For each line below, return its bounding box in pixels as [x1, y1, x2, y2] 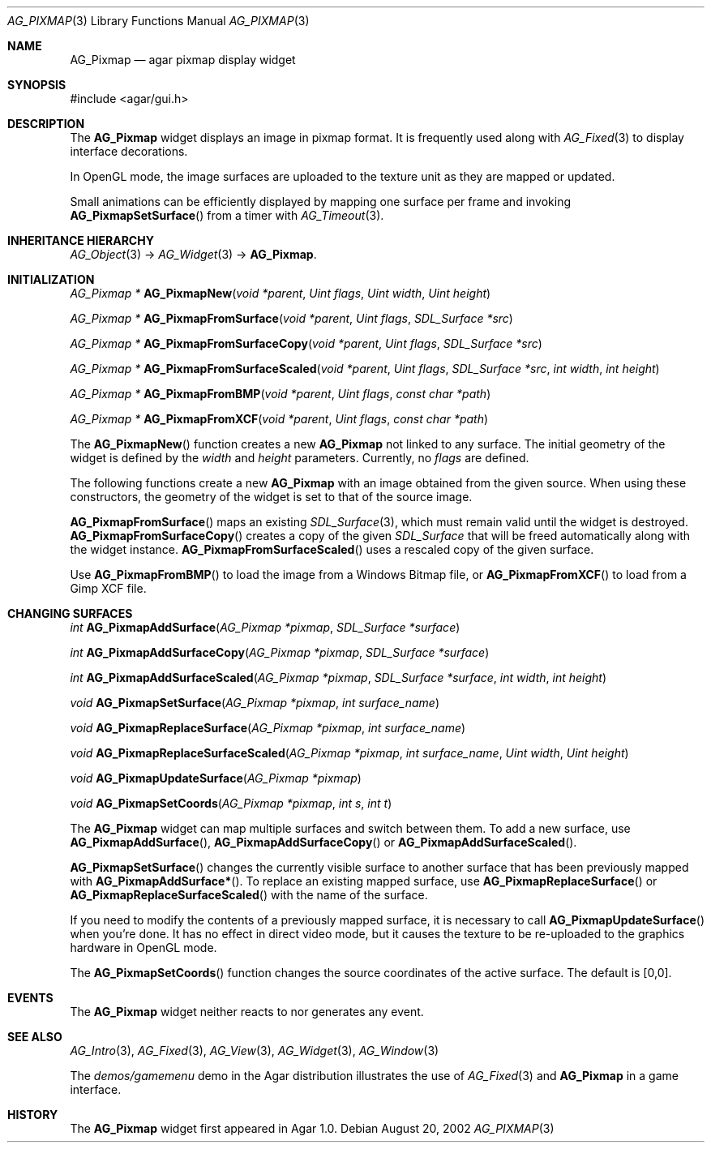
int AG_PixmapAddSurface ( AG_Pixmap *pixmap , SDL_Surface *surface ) [70, 620, 460, 634]
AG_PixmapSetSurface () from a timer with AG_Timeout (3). [70, 208, 384, 222]
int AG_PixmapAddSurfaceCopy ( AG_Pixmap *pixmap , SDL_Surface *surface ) [70, 645, 490, 659]
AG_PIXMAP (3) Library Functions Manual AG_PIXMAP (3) [7, 14, 310, 28]
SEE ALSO [7, 1030, 62, 1044]
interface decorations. [70, 144, 188, 158]
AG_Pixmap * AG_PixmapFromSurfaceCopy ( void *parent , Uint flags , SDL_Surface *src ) [70, 337, 542, 350]
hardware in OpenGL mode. [70, 941, 217, 954]
